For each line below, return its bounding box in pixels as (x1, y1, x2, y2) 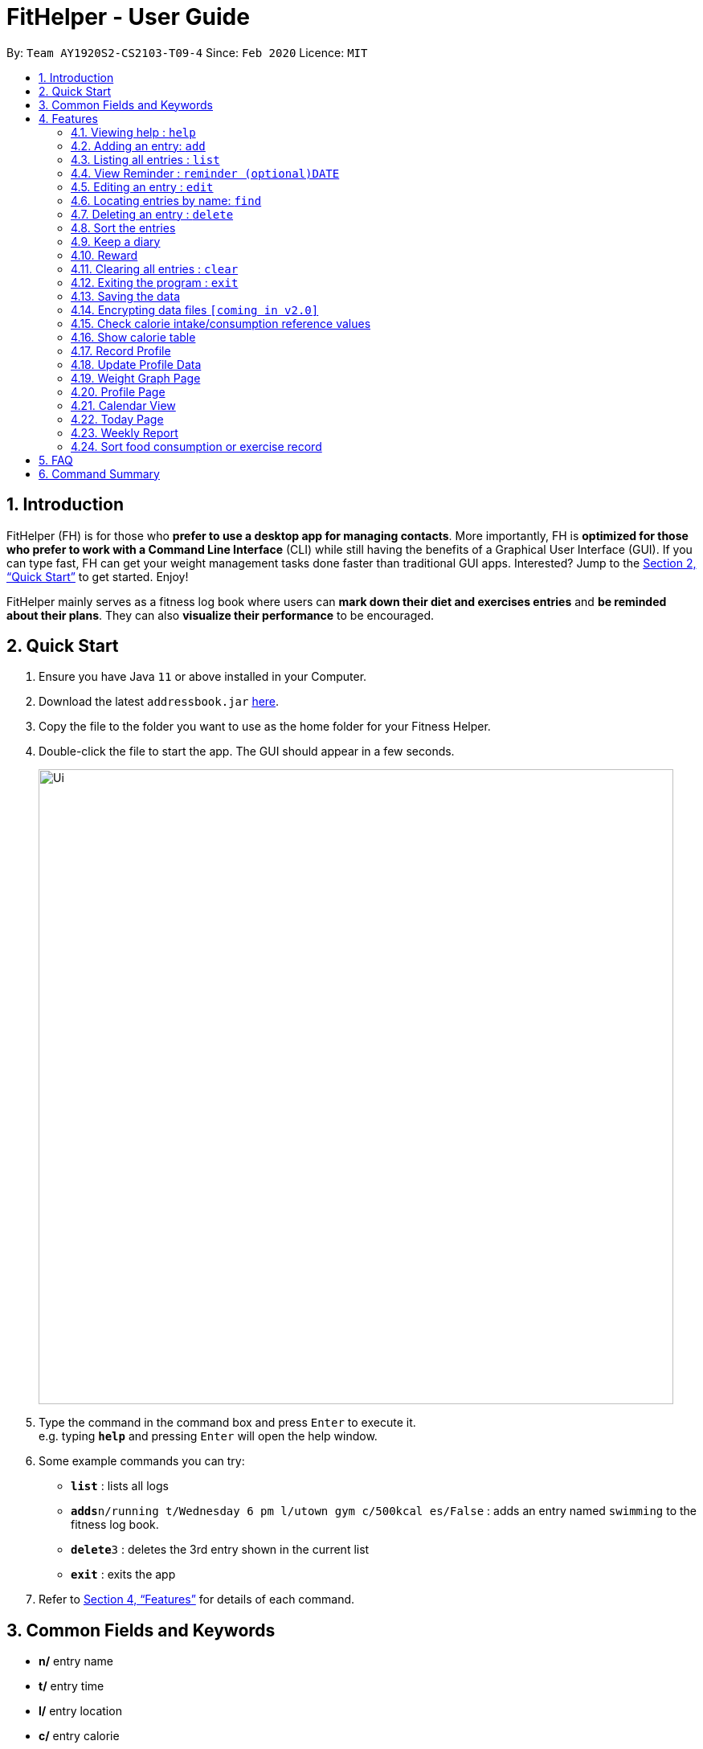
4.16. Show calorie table (71, 330, 196, 344)
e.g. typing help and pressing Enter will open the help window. (39, 1429, 378, 1444)
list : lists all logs (71, 1479, 169, 1493)
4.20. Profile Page (71, 384, 166, 399)
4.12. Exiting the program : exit (71, 275, 239, 289)
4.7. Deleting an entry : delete (71, 207, 234, 221)
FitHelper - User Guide (6, 3, 250, 31)
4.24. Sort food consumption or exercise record (71, 439, 322, 453)
